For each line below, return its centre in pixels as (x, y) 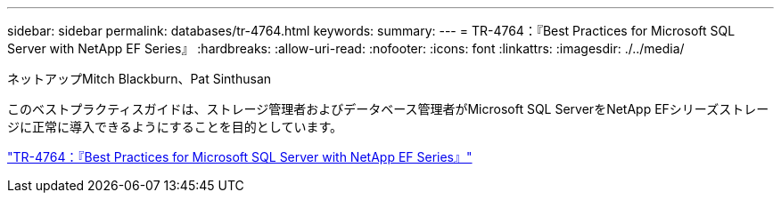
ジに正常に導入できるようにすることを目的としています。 (175, 127)
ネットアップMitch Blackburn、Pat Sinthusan (140, 79)
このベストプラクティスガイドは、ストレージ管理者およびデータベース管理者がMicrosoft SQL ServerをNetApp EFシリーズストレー (388, 109)
